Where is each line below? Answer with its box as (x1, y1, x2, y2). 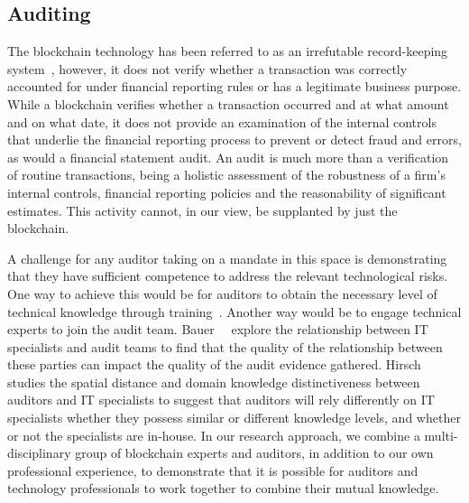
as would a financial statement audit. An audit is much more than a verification (7, 147, 449, 166)
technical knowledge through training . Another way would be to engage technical (7, 302, 462, 321)
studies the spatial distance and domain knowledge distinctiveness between (7, 372, 420, 391)
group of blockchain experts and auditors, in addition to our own (75, 443, 434, 462)
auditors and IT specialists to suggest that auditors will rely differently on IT (7, 390, 435, 409)
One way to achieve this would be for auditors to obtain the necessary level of (7, 284, 437, 303)
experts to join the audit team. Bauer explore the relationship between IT (7, 320, 428, 339)
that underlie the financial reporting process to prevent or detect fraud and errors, (7, 130, 462, 149)
